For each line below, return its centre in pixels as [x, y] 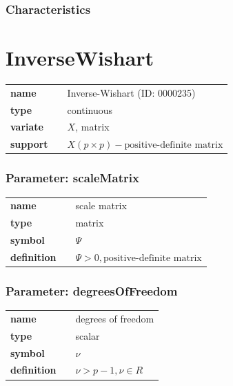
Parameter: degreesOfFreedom [92, 290]
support [29, 144]
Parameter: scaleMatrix [72, 178]
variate [27, 127]
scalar [88, 335]
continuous [90, 109]
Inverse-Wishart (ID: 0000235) [131, 92]
